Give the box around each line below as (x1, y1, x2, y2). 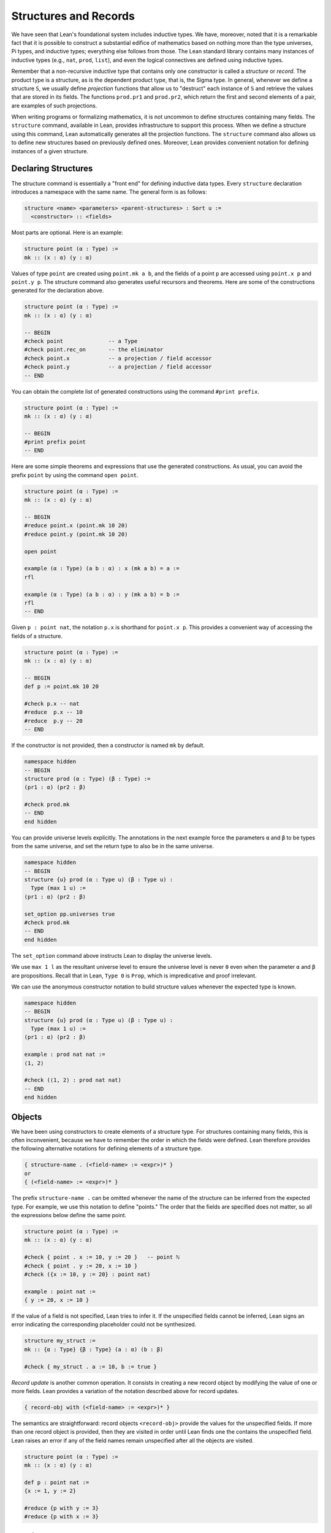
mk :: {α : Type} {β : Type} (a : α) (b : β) (24, 1346, 164, 1353)
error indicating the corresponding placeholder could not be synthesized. (11, 1321, 197, 1328)
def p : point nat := (24, 1478, 89, 1486)
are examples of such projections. (11, 102, 97, 109)
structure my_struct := (24, 1337, 96, 1344)
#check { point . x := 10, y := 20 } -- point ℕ (24, 1254, 180, 1261)
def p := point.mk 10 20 (24, 683, 99, 690)
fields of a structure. (11, 632, 63, 640)
